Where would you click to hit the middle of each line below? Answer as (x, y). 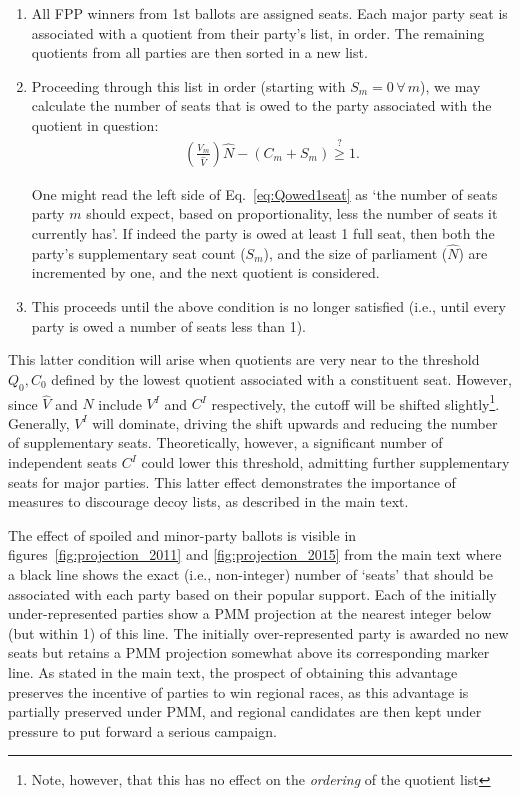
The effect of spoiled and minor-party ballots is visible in (182, 534)
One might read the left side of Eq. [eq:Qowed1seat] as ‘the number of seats (264, 193)
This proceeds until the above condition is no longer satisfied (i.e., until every (268, 306)
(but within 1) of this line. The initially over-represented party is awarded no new (258, 632)
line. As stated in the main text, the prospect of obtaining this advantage (233, 671)
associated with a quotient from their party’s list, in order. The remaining (258, 32)
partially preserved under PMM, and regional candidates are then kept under (245, 711)
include (120, 403)
